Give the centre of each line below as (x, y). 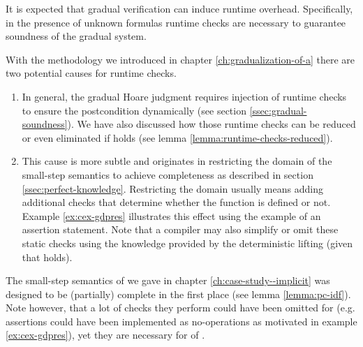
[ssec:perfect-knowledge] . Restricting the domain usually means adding (172, 188)
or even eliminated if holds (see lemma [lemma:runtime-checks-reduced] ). (177, 137)
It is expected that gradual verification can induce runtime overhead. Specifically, (179, 8)
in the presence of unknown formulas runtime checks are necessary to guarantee (176, 22)
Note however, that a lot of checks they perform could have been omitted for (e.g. (180, 308)
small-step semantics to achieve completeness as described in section (168, 174)
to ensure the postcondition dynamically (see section (134, 110)
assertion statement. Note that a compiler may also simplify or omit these (180, 229)
